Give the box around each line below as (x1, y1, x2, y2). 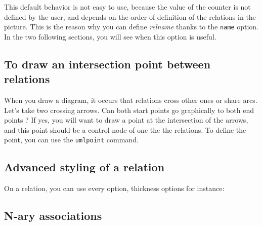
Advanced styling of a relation (4, 159, 165, 175)
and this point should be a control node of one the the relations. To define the (4, 124, 246, 135)
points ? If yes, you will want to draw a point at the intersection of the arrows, (4, 115, 248, 125)
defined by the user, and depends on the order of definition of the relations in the (4, 11, 256, 22)
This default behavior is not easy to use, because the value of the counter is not (4, 2, 251, 12)
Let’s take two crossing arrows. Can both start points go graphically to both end (4, 104, 254, 115)
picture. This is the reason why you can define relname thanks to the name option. (4, 21, 259, 32)
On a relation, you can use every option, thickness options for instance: (4, 183, 225, 194)
